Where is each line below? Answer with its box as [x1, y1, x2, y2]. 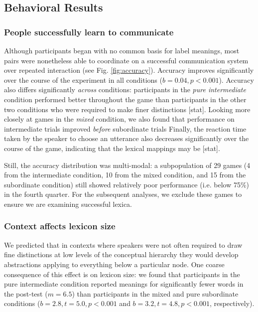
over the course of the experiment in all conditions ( [4, 74, 162, 85]
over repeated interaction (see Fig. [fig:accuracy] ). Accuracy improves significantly [4, 65, 254, 75]
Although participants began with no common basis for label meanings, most [4, 45, 240, 55]
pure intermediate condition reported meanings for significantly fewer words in [4, 279, 244, 289]
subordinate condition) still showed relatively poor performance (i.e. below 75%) [4, 179, 250, 189]
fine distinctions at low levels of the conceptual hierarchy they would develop [4, 249, 239, 260]
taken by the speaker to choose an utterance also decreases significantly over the [4, 133, 249, 144]
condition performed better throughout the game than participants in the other [4, 94, 247, 104]
